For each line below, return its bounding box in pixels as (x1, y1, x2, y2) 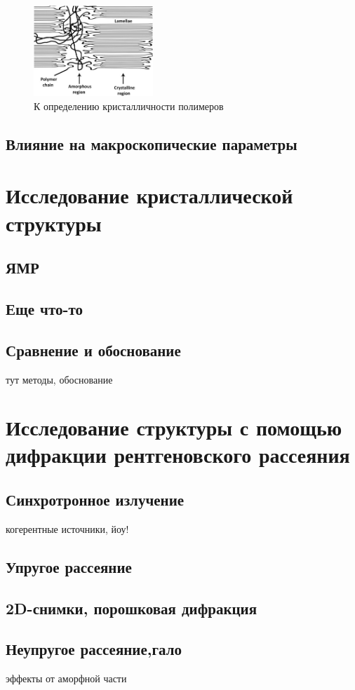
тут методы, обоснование (6, 372, 113, 386)
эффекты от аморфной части (6, 671, 127, 686)
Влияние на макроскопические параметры (6, 133, 297, 154)
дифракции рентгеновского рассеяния (6, 440, 350, 469)
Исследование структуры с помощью (6, 413, 342, 442)
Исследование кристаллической (6, 181, 293, 210)
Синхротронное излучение (6, 489, 185, 510)
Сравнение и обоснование (6, 339, 181, 360)
